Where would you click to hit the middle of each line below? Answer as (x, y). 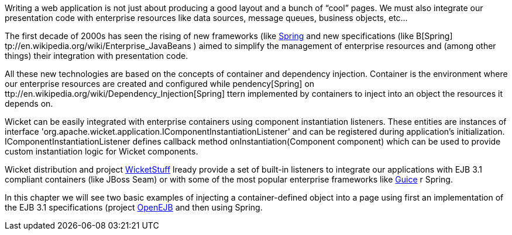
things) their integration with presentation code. (97, 56)
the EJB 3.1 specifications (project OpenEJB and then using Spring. (134, 207)
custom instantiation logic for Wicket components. (102, 151)
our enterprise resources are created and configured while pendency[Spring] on (160, 84)
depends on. (29, 104)
